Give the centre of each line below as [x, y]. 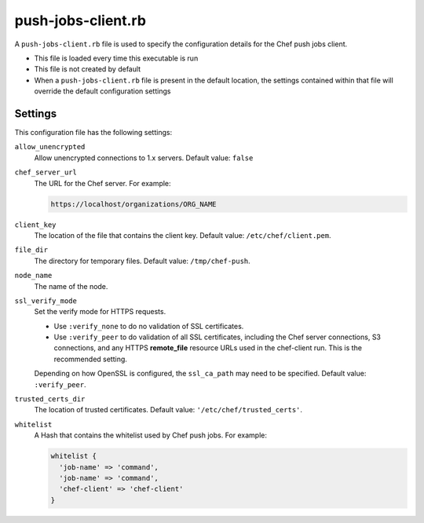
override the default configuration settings [102, 91]
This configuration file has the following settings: [93, 133]
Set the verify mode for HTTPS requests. [100, 312]
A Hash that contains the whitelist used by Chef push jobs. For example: [150, 435]
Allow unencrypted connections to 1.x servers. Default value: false [144, 158]
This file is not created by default [88, 69]
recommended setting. [90, 359]
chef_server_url [46, 172]
